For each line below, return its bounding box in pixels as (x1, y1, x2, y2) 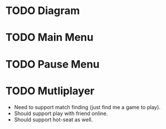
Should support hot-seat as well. (13, 116, 93, 123)
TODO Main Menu (5, 31, 94, 44)
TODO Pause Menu (5, 57, 100, 71)
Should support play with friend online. (13, 110, 108, 117)
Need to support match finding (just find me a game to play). (13, 103, 161, 110)
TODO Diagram (5, 4, 80, 18)
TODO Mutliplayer (5, 84, 95, 97)
